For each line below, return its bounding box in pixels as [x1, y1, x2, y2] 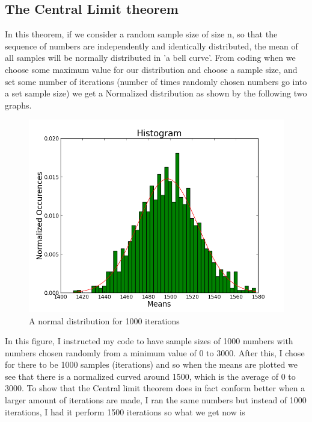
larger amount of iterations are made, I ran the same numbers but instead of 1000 [5, 394, 307, 406]
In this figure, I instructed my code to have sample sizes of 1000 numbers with [5, 335, 293, 347]
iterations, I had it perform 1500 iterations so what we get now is [5, 405, 245, 418]
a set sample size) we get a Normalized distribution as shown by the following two [5, 87, 307, 99]
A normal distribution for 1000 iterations [29, 314, 180, 327]
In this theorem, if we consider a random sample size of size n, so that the [5, 28, 278, 40]
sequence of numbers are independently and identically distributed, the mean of [5, 39, 298, 52]
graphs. [5, 98, 32, 111]
